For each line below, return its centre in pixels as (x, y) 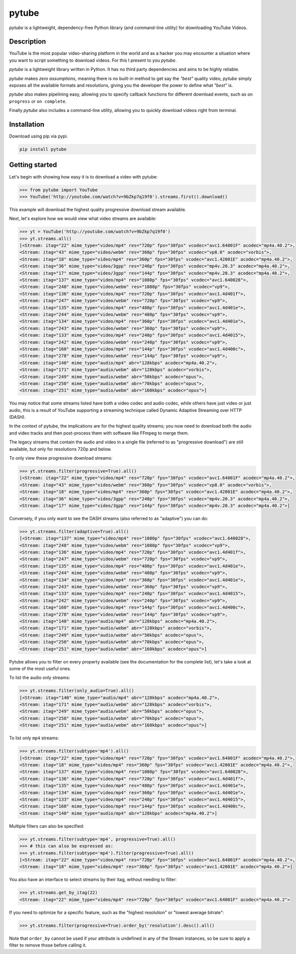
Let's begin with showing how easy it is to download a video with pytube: (83, 177)
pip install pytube (43, 149)
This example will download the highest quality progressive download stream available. (98, 209)
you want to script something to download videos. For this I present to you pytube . (93, 60)
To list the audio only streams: (40, 678)
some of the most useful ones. (40, 668)
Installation (27, 124)
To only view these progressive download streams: (61, 458)
